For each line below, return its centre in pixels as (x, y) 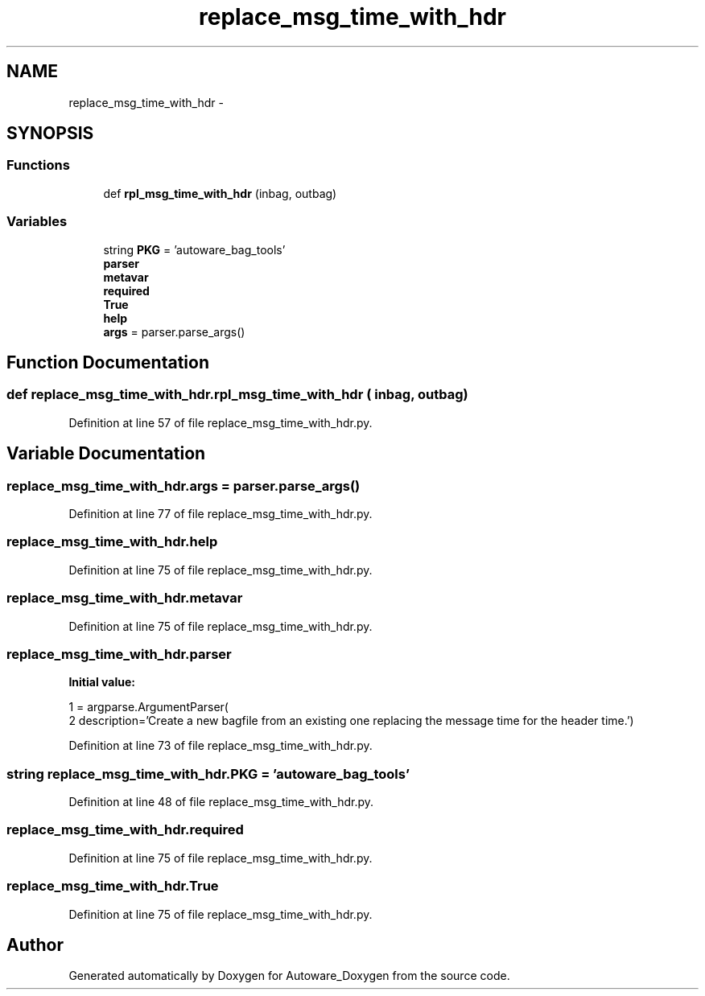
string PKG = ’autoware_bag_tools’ (194, 249)
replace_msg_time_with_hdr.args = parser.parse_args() (183, 486)
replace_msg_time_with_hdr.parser (119, 654)
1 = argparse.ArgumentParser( (148, 707)
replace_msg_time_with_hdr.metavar (125, 598)
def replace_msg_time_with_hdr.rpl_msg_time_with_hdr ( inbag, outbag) (237, 395)
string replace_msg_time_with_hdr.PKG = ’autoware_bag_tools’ (208, 774)
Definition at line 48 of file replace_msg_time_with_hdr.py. (221, 802)
